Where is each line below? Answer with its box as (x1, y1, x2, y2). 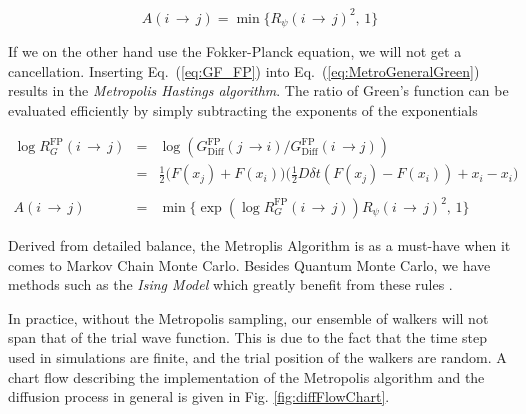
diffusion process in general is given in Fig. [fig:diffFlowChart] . (8, 386, 390, 407)
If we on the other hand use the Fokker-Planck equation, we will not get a (8, 40, 462, 61)
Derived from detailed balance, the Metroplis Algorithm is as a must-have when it (8, 234, 511, 255)
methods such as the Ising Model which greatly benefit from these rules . (8, 274, 453, 295)
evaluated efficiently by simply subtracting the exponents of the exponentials (8, 99, 478, 120)
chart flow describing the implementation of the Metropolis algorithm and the (8, 366, 485, 387)
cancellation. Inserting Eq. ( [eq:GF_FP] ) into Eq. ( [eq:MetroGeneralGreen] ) (8, 60, 480, 81)
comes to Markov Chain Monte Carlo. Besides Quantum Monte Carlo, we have (8, 254, 491, 275)
